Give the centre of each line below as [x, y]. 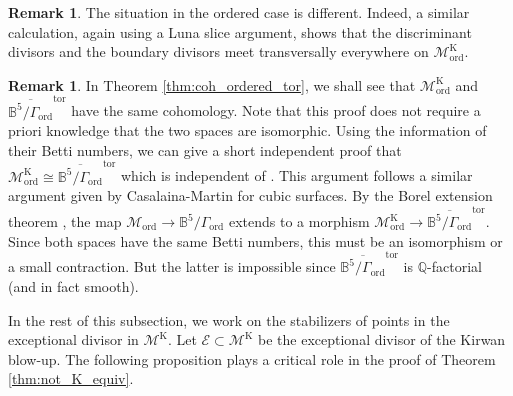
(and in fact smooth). [73, 286]
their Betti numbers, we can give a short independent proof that [205, 149]
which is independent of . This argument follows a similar [296, 175]
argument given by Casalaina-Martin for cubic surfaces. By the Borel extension [250, 195]
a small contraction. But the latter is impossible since [172, 266]
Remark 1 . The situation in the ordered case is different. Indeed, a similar [239, 12]
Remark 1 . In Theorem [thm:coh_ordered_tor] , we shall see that [212, 84]
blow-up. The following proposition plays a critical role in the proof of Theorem [252, 358]
